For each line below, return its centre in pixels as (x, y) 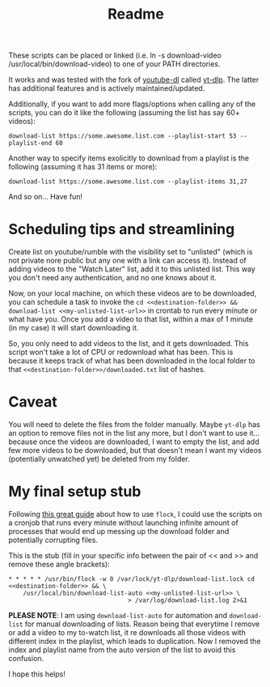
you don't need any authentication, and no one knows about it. (112, 278)
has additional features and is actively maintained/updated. (107, 88)
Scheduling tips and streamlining (122, 230)
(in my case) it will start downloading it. (74, 328)
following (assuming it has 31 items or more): (83, 167)
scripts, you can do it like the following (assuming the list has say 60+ (124, 113)
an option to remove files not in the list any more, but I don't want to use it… (134, 433)
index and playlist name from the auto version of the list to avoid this (122, 650)
